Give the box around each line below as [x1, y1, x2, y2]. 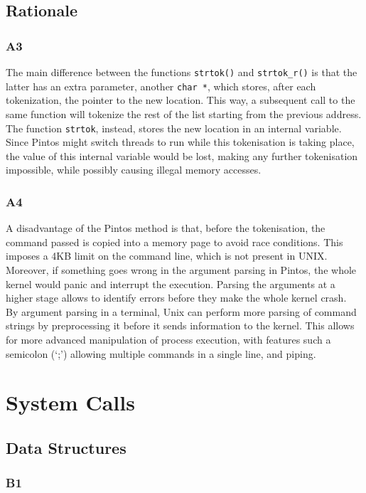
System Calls [6, 388, 135, 417]
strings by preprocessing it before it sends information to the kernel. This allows [6, 318, 355, 333]
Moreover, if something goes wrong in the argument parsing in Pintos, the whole [6, 262, 357, 277]
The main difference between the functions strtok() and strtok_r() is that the [6, 65, 357, 79]
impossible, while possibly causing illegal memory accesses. [6, 162, 262, 177]
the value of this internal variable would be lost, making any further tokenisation [6, 148, 358, 163]
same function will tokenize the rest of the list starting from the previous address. [6, 106, 362, 121]
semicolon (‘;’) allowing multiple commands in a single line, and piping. [6, 346, 316, 361]
